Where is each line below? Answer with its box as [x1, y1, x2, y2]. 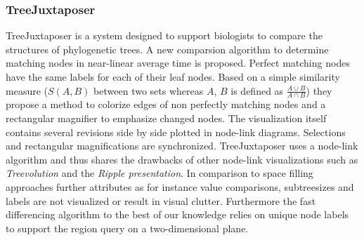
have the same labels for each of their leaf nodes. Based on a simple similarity [6, 69, 340, 84]
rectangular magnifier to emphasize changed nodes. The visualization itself [6, 111, 327, 126]
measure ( [6, 83, 48, 98]
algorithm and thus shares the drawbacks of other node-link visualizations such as [6, 152, 358, 166]
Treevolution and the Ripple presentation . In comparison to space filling [6, 166, 313, 180]
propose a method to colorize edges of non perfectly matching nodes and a [6, 97, 326, 112]
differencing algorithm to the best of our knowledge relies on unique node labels [6, 207, 349, 222]
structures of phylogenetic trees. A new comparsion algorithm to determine [6, 41, 329, 56]
